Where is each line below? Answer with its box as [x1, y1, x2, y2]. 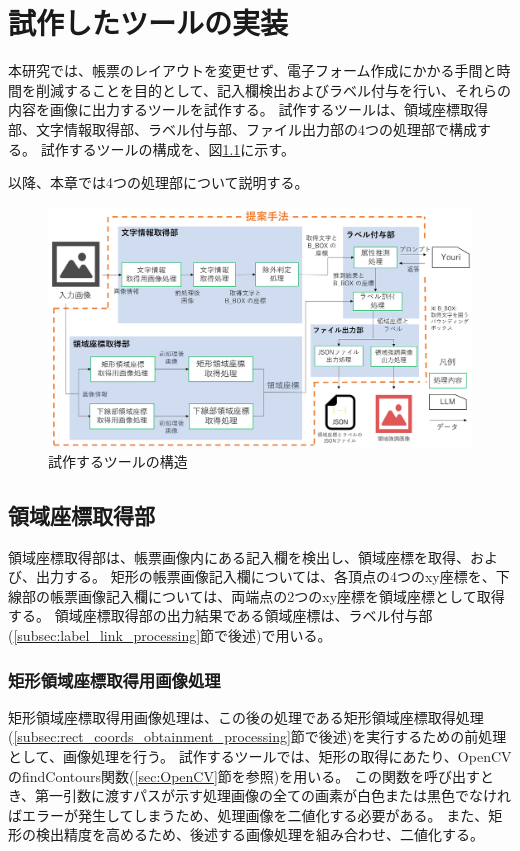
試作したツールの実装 [8, 2, 289, 43]
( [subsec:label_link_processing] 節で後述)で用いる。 [8, 625, 332, 646]
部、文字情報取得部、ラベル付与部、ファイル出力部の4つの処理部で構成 [8, 118, 477, 139]
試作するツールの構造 [48, 450, 188, 471]
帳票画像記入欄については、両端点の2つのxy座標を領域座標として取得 [49, 585, 505, 606]
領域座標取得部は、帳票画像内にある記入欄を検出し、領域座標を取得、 [8, 546, 470, 567]
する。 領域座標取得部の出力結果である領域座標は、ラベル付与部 [8, 605, 433, 626]
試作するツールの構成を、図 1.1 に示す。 [40, 138, 295, 159]
